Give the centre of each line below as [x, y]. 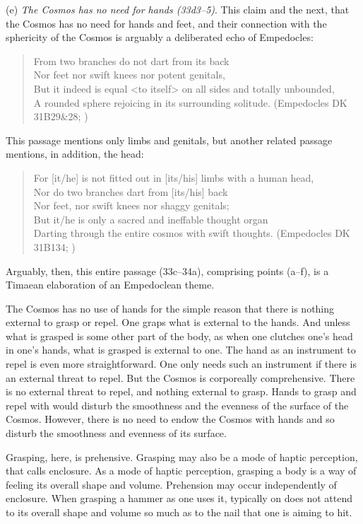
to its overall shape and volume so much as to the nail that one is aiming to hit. [179, 512]
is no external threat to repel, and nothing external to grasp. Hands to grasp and [181, 391]
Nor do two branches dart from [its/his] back [131, 191]
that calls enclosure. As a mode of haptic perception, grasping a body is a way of [181, 471]
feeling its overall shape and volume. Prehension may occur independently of [171, 484]
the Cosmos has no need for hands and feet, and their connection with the [166, 23]
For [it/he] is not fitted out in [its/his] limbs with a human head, [174, 177]
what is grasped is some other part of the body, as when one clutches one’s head [179, 336]
